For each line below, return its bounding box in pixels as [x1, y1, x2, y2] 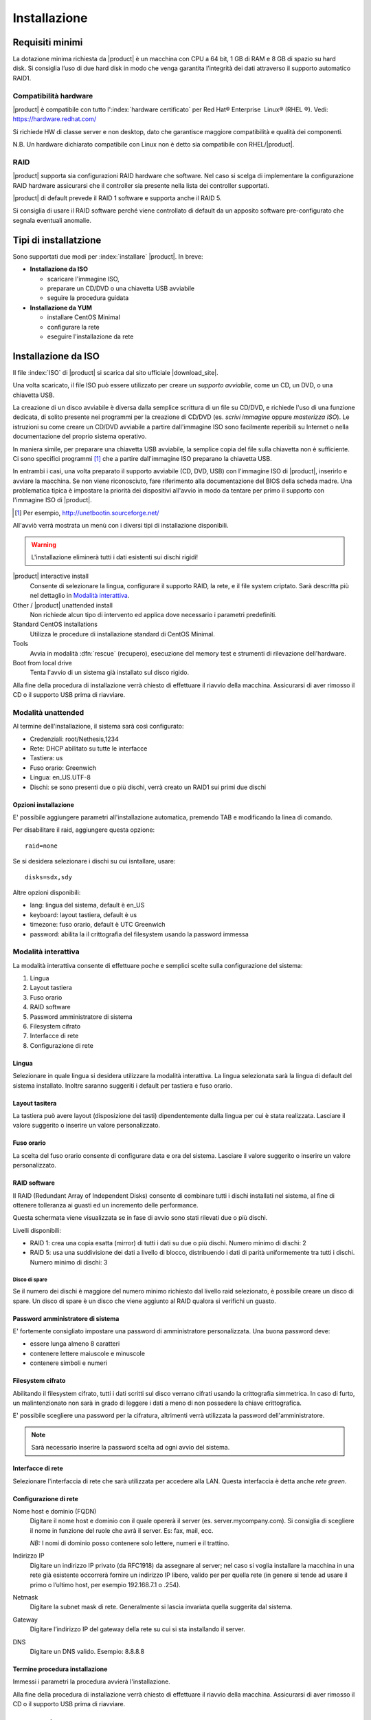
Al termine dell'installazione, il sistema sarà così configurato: [12, 722, 185, 731]
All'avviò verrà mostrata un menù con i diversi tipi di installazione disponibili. [12, 522, 229, 530]
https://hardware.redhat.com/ [12, 115, 97, 123]
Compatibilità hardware [12, 91, 93, 100]
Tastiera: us [30, 754, 63, 762]
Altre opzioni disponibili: [12, 888, 81, 896]
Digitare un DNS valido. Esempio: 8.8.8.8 [30, 1648, 144, 1655]
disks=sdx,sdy [25, 873, 72, 881]
